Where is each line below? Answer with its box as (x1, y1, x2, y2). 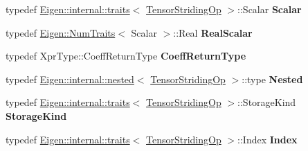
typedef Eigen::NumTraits (6, 25, 116, 39)
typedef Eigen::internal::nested (6, 71, 134, 86)
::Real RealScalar (173, 25, 253, 39)
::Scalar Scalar (237, 2, 302, 16)
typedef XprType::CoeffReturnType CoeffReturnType (6, 48, 246, 63)
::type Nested (242, 71, 303, 86)
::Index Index (237, 132, 298, 146)
